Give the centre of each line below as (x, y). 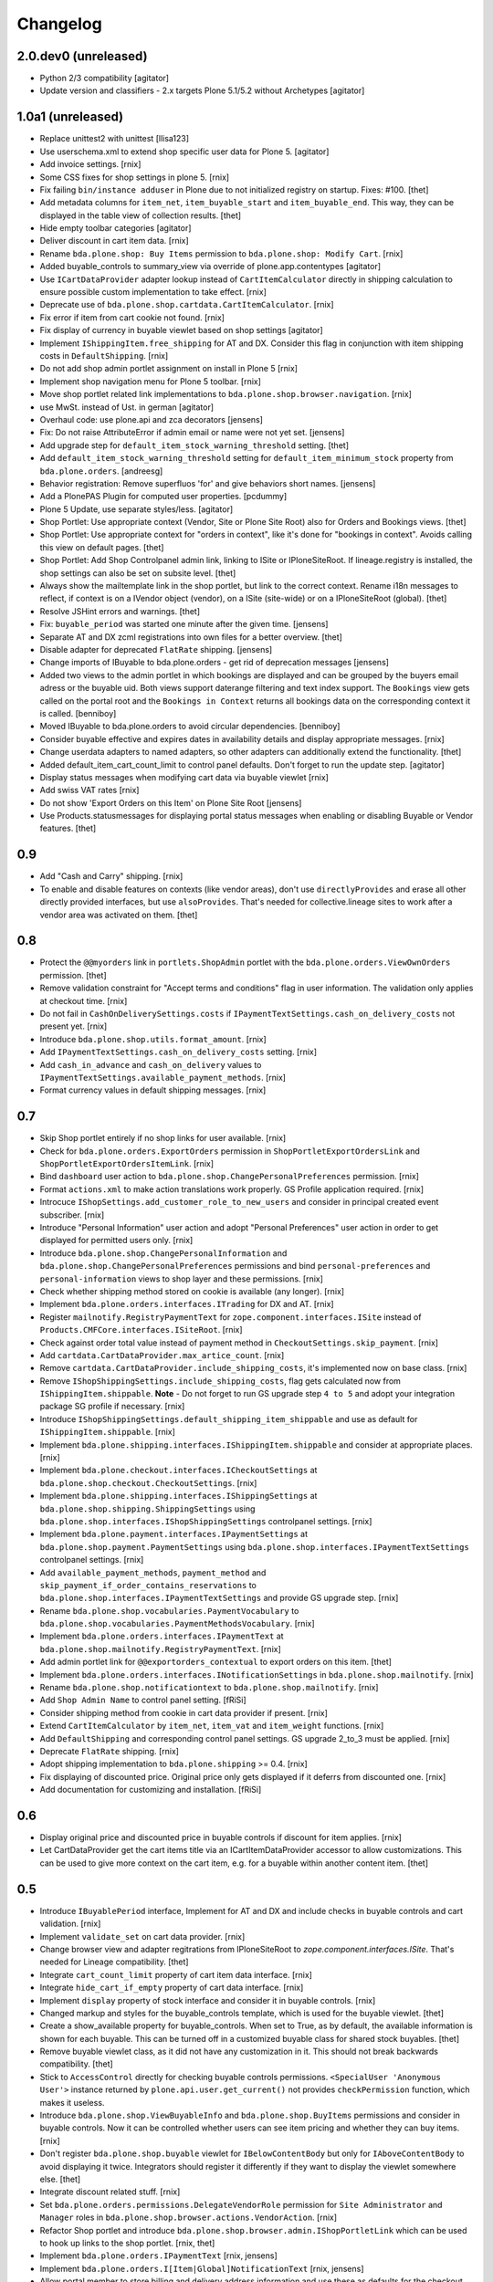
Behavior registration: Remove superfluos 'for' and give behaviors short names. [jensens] (208, 483)
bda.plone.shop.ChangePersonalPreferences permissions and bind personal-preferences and (235, 1266)
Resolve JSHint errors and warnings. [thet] (120, 611)
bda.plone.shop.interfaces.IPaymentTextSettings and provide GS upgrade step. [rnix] (219, 1598)
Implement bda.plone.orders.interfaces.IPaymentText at (162, 1636)
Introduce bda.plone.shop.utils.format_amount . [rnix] (153, 1039)
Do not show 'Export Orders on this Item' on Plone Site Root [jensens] (171, 802)
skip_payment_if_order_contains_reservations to (148, 1585)
